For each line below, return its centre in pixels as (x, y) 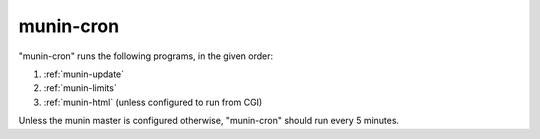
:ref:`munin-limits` (80, 88)
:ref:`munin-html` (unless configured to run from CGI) (153, 102)
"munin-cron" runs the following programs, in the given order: (146, 56)
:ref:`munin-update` (84, 74)
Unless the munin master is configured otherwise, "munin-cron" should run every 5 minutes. (209, 121)
